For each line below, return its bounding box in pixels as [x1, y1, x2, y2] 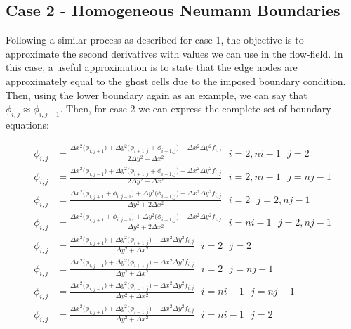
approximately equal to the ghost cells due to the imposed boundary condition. [6, 73, 346, 88]
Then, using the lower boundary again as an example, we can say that [6, 87, 307, 102]
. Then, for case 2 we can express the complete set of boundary [60, 101, 331, 116]
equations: [6, 117, 49, 131]
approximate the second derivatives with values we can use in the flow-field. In [6, 46, 343, 60]
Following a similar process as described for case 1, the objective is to [6, 32, 304, 47]
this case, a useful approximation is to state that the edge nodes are [6, 60, 298, 75]
